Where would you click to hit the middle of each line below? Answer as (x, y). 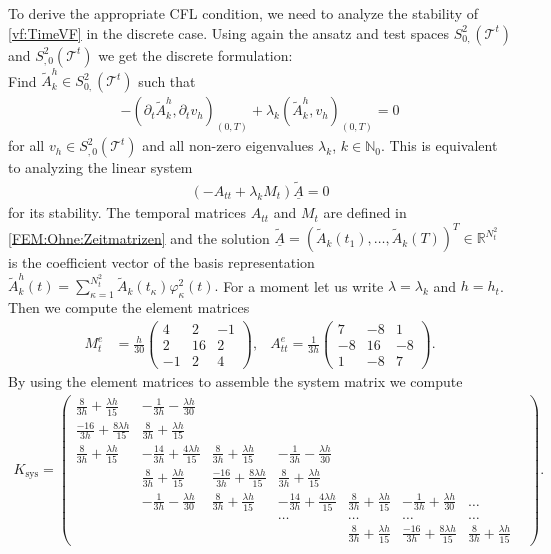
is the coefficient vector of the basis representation (161, 262)
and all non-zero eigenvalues (228, 145)
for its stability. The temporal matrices (127, 212)
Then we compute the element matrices (129, 307)
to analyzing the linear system (100, 167)
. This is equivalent (439, 145)
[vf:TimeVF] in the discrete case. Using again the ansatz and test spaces (228, 32)
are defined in (365, 212)
